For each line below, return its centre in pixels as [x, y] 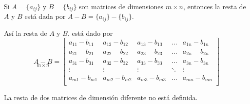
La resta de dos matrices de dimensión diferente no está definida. [101, 97]
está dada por [45, 16]
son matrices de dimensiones [121, 6]
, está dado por [90, 33]
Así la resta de [26, 33]
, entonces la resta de [214, 6]
